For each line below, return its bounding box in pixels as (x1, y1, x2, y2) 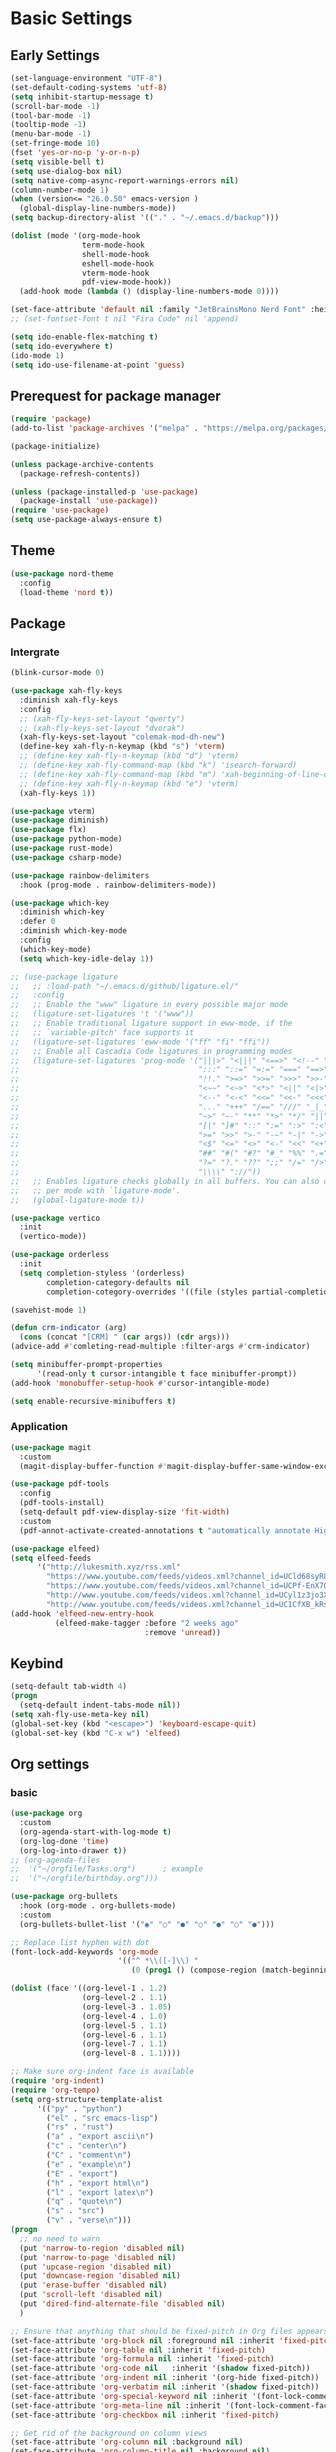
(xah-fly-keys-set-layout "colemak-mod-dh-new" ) (19, 732, 226, 742)
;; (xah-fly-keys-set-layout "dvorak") (19, 723, 186, 733)
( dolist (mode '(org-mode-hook (10, 231, 141, 241)
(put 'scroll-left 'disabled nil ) (19, 2290, 163, 2300)
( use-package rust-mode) (10, 843, 114, 854)
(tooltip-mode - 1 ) (10, 120, 87, 130)
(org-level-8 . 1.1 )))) (81, 2048, 182, 2059)
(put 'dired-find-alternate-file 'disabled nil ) (19, 2299, 226, 2309)
